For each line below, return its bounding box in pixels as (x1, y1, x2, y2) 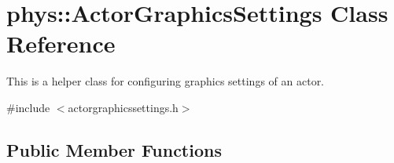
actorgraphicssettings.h (68, 99, 179, 115)
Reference (6, 27, 116, 60)
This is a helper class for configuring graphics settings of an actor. (6, 73, 325, 89)
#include (6, 99, 50, 115)
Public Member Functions (6, 137, 222, 161)
